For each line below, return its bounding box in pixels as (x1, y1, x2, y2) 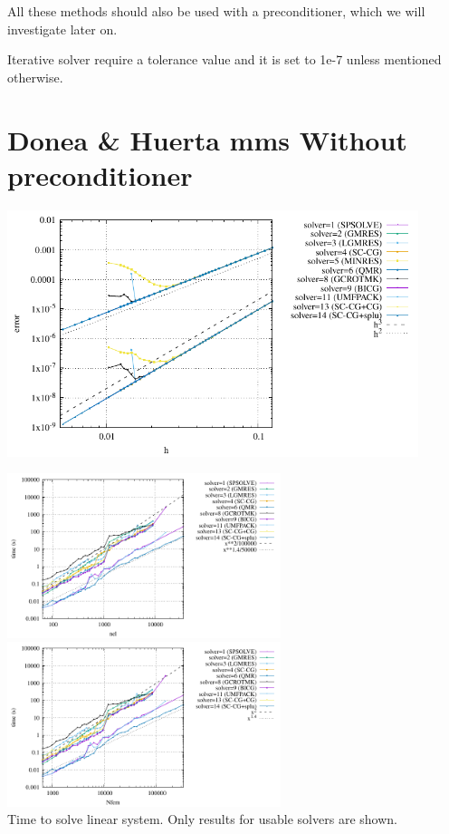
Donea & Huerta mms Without (7, 121, 407, 158)
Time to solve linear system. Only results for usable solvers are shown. (7, 810, 397, 829)
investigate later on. (7, 19, 118, 38)
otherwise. (7, 67, 63, 86)
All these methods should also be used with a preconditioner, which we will (7, 2, 425, 20)
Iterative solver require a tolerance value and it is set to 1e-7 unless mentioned (7, 50, 442, 69)
